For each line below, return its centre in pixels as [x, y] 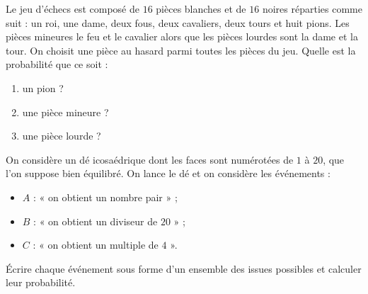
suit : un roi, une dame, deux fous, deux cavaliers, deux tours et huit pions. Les [178, 22]
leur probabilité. [41, 282]
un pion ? [43, 87]
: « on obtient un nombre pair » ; [105, 197]
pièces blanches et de [201, 9]
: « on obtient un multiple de [96, 245]
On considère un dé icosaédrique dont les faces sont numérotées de [150, 159]
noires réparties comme [312, 9]
